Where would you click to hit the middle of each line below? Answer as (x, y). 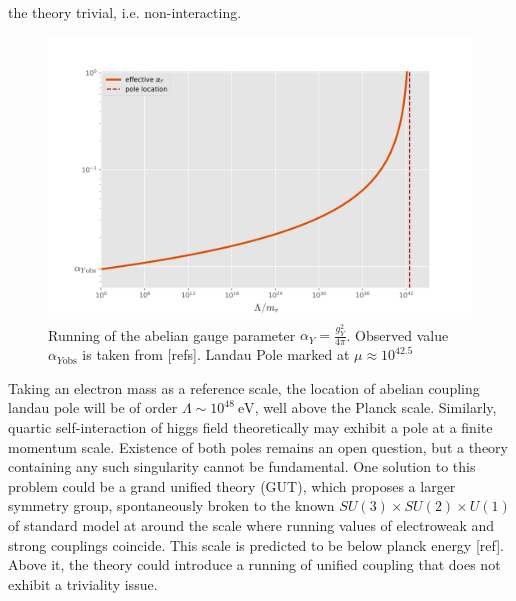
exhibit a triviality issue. (83, 583)
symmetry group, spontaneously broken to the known (171, 505)
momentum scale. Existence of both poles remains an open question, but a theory (258, 446)
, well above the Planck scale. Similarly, (375, 407)
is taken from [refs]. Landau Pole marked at (216, 354)
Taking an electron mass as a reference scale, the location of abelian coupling (244, 387)
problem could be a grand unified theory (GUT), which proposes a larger (232, 485)
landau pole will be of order (93, 407)
